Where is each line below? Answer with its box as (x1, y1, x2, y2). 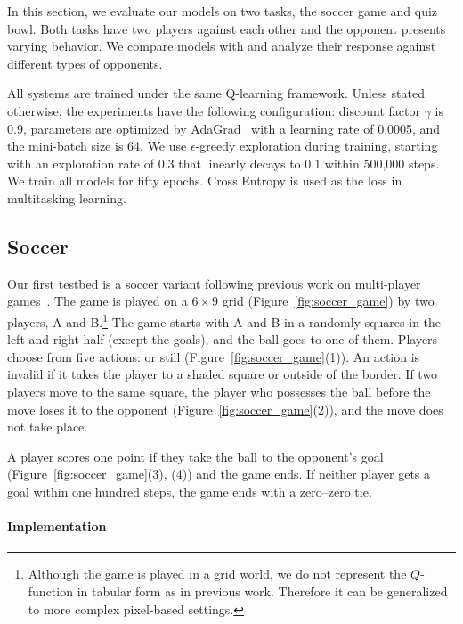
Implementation (7, 517, 107, 536)
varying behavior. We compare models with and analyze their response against (7, 37, 436, 55)
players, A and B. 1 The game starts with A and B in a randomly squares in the (7, 309, 442, 331)
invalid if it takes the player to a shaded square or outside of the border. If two (7, 365, 438, 383)
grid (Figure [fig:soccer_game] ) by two (222, 291, 435, 310)
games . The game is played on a (7, 291, 188, 310)
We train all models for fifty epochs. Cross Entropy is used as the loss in (7, 171, 402, 190)
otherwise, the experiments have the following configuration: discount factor (7, 101, 420, 119)
